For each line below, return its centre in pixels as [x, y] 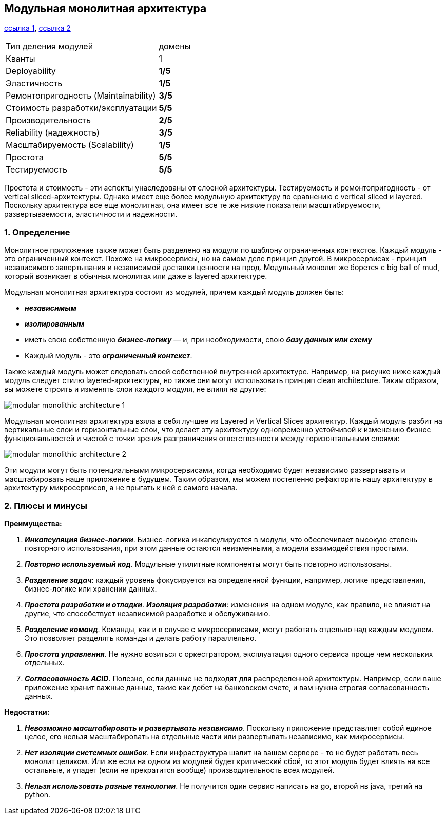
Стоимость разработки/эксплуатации [81, 108]
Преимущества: [33, 523]
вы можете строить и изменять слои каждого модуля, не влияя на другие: [135, 389]
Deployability [31, 71]
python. [37, 794]
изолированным [55, 324]
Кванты [21, 59]
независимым [51, 308]
